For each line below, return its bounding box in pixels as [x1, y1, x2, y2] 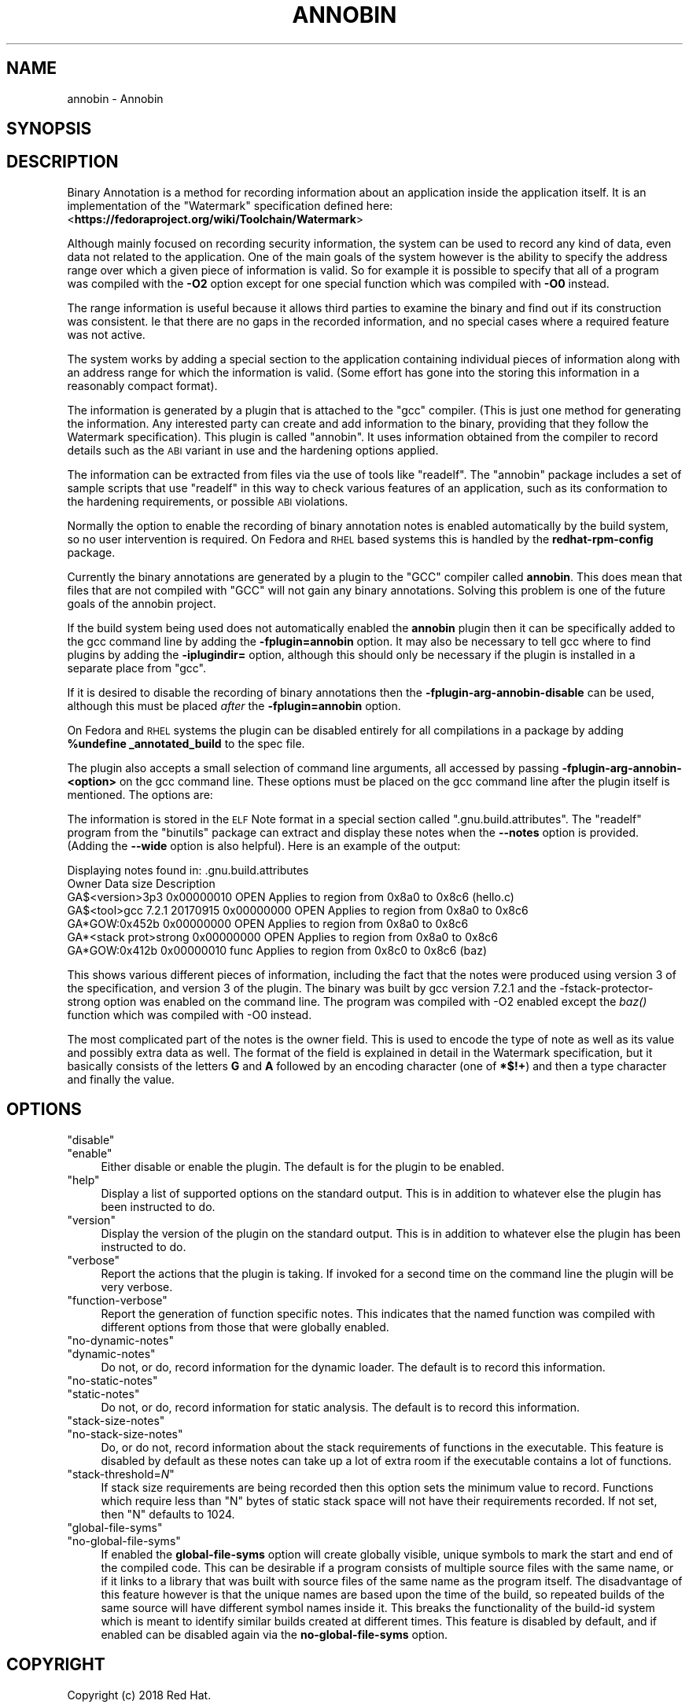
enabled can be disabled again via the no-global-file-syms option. [101, 1627, 448, 1641]
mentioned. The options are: [67, 787, 213, 801]
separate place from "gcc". [67, 661, 207, 675]
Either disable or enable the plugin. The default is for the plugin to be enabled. [101, 1159, 505, 1173]
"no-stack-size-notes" [67, 1426, 183, 1441]
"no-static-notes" [67, 1373, 158, 1387]
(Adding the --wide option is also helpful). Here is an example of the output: [67, 838, 461, 852]
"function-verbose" [67, 1293, 168, 1307]
